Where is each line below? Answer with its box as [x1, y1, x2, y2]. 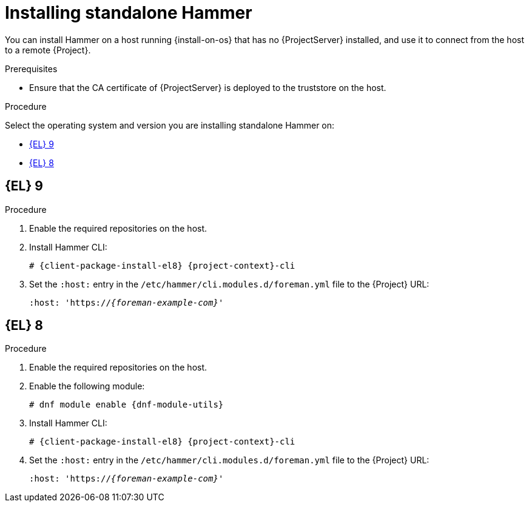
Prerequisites [5, 63, 58, 74]
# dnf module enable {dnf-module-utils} [29, 400, 224, 410]
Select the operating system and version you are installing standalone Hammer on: [5, 119, 335, 130]
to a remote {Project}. [5, 44, 91, 55]
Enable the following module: [29, 381, 145, 392]
